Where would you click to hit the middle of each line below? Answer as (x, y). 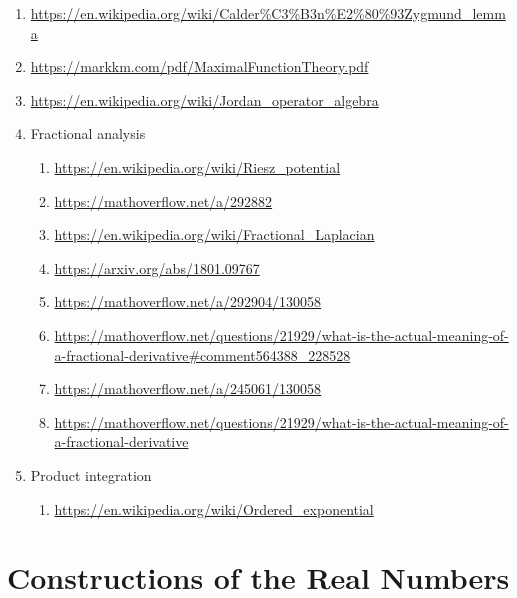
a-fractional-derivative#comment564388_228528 (202, 354)
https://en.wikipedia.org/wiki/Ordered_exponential (214, 508)
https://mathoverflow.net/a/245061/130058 (188, 388)
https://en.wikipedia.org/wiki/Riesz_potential (197, 166)
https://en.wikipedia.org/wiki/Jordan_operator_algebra (204, 99)
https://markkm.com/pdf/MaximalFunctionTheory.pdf (199, 66)
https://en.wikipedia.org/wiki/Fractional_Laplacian (214, 234)
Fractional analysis (88, 133)
